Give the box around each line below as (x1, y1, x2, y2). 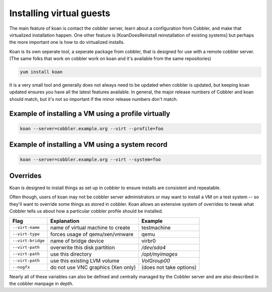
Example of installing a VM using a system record (9, 140, 168, 149)
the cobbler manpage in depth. (9, 280, 74, 286)
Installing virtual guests (9, 8, 110, 19)
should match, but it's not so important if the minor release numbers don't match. (9, 96, 178, 102)
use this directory (50, 250, 92, 257)
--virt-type (12, 231, 40, 237)
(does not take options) (141, 264, 197, 271)
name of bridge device (50, 237, 104, 244)
